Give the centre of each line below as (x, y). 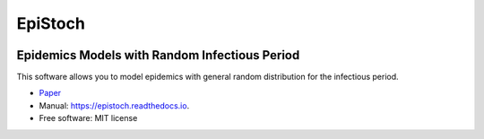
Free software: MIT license (88, 118)
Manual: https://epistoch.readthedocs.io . (114, 105)
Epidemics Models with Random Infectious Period (158, 55)
